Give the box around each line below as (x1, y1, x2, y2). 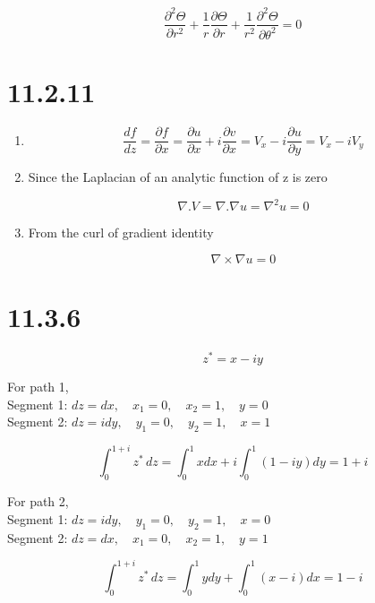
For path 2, (7, 492, 69, 511)
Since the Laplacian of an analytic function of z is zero (28, 168, 328, 186)
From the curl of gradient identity (28, 223, 214, 242)
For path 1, (7, 376, 69, 395)
